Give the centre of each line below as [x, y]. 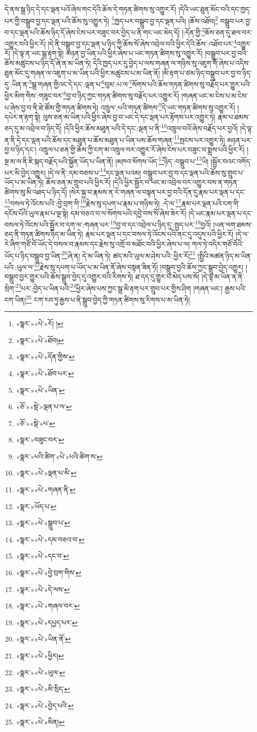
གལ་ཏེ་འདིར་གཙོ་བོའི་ [218, 243]
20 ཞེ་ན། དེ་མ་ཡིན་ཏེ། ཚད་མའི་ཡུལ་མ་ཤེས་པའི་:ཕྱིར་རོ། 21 [129, 255]
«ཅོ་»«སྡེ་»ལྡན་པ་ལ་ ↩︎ [44, 407]
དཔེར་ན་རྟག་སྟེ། [22, 116]
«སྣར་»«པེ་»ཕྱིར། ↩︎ [40, 655]
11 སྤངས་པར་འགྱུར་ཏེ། [199, 139]
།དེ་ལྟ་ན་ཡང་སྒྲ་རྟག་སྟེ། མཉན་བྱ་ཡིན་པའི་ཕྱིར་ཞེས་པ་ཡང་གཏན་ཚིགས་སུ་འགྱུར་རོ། [108, 53]
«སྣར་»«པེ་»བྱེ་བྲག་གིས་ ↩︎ [49, 573]
